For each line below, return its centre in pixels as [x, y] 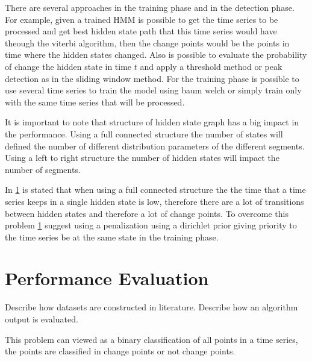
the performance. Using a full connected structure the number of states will [144, 133]
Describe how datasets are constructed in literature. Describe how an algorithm [151, 307]
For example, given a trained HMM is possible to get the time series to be [142, 19]
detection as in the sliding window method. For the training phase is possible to [152, 78]
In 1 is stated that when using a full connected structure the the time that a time [155, 190]
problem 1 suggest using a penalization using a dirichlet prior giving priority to [151, 225]
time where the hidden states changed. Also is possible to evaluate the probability [156, 55]
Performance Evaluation [107, 278]
